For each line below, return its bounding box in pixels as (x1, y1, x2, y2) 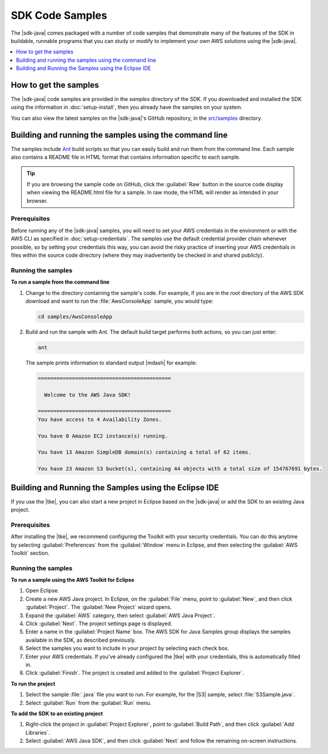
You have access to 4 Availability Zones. (38, 416, 162, 423)
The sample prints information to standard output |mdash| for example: (25, 359, 197, 366)
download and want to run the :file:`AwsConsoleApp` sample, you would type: (25, 297, 214, 304)
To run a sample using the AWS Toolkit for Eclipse (11, 577, 134, 584)
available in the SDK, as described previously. (25, 636, 136, 644)
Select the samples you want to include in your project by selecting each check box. (25, 645, 229, 652)
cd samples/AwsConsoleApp (38, 313, 113, 320)
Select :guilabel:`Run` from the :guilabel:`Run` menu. (25, 699, 152, 706)
